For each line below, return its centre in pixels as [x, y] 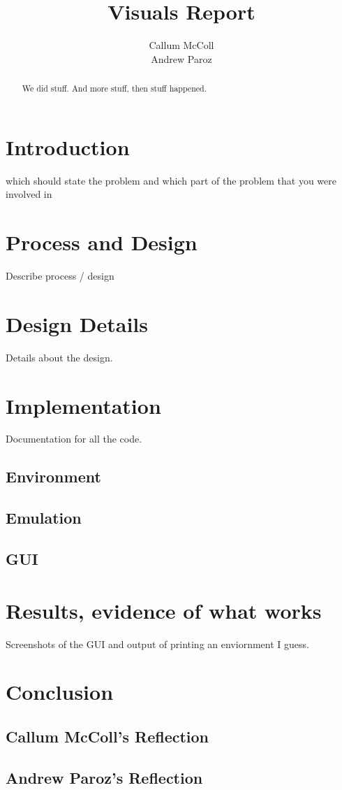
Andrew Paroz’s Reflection [104, 777]
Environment [53, 476]
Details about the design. [59, 357]
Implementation [83, 405]
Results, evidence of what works [164, 610]
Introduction [68, 146]
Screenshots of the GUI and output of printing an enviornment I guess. [157, 644]
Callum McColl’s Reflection [107, 736]
